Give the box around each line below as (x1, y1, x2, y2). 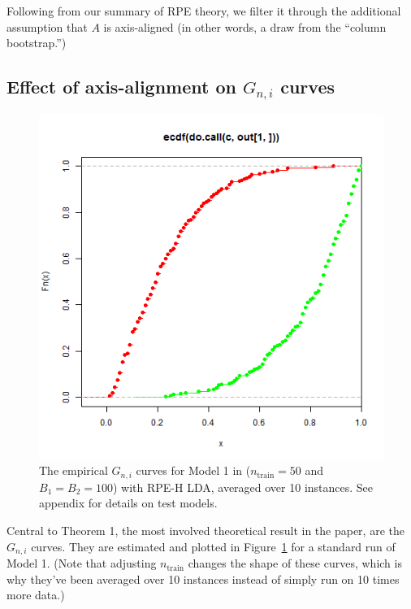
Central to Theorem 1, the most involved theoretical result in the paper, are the (6, 522, 405, 538)
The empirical (39, 462, 108, 479)
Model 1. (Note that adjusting (6, 555, 157, 572)
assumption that (6, 18, 88, 35)
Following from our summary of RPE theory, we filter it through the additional (6, 2, 401, 19)
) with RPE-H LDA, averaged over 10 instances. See (112, 478, 374, 495)
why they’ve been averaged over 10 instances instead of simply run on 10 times (6, 570, 400, 587)
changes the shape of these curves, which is (188, 555, 402, 572)
